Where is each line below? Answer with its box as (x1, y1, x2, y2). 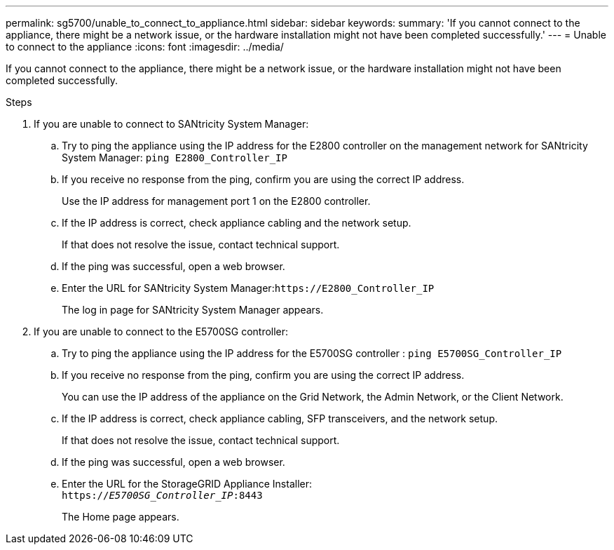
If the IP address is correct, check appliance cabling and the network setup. (62, 217, 411, 229)
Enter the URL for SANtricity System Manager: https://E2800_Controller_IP (62, 282, 435, 294)
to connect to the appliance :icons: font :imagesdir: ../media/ (6, 41, 284, 53)
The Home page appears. (62, 511, 179, 523)
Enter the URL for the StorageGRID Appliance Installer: (62, 478, 313, 490)
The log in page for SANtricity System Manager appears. (62, 304, 324, 316)
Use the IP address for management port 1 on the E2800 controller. (62, 195, 371, 207)
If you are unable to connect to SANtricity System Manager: (34, 118, 309, 130)
